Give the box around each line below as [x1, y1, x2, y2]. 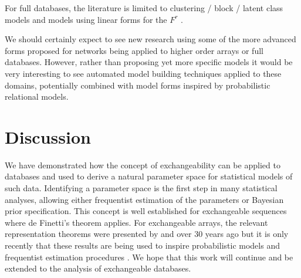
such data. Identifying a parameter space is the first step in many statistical [5, 182, 278, 194]
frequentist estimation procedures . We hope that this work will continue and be [5, 250, 293, 263]
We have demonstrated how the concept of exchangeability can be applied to [5, 158, 280, 171]
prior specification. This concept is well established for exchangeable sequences [5, 205, 287, 217]
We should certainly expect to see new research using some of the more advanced [5, 33, 296, 45]
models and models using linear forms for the [5, 13, 167, 25]
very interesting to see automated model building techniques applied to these [5, 67, 282, 79]
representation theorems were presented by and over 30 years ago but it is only [5, 228, 289, 240]
